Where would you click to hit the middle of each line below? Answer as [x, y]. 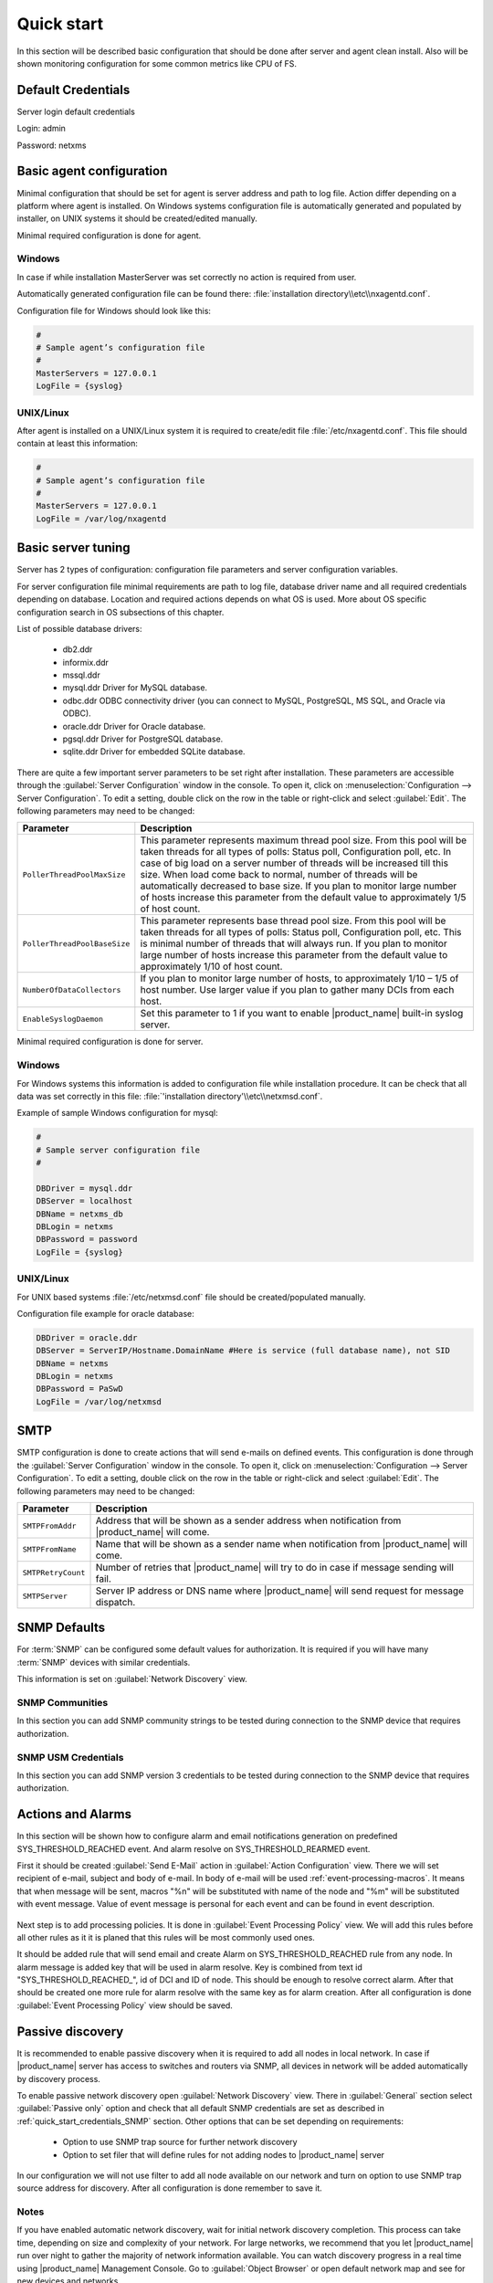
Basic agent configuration [92, 171]
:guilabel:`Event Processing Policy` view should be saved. [125, 2005]
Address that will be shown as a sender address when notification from [248, 1520]
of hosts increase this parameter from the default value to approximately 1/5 [303, 898]
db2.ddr [78, 649]
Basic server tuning [74, 548]
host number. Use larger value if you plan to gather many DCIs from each [297, 990]
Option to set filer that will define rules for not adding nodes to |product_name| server [224, 2154]
